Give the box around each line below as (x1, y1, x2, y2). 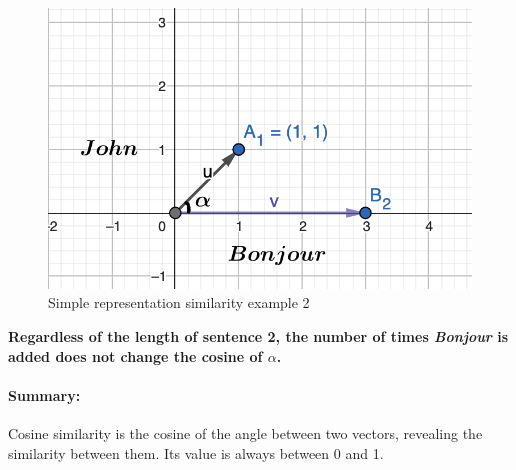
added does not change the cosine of (8, 345, 263, 366)
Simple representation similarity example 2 (48, 292, 310, 313)
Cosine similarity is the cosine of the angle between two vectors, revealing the (8, 422, 483, 443)
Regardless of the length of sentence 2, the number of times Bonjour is (8, 325, 509, 346)
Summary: (8, 384, 81, 405)
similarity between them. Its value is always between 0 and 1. (8, 442, 384, 463)
